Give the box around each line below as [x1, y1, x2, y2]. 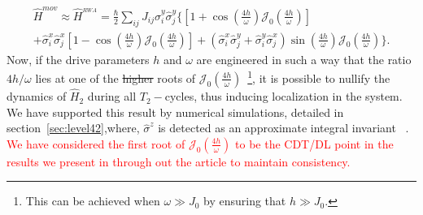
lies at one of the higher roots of [35, 69, 196, 86]
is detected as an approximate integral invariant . [158, 119, 409, 136]
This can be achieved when [25, 192, 160, 209]
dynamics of [7, 88, 67, 105]
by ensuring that [203, 192, 286, 209]
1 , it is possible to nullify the [247, 67, 390, 86]
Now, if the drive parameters [7, 50, 150, 67]
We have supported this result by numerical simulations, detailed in [7, 103, 344, 120]
